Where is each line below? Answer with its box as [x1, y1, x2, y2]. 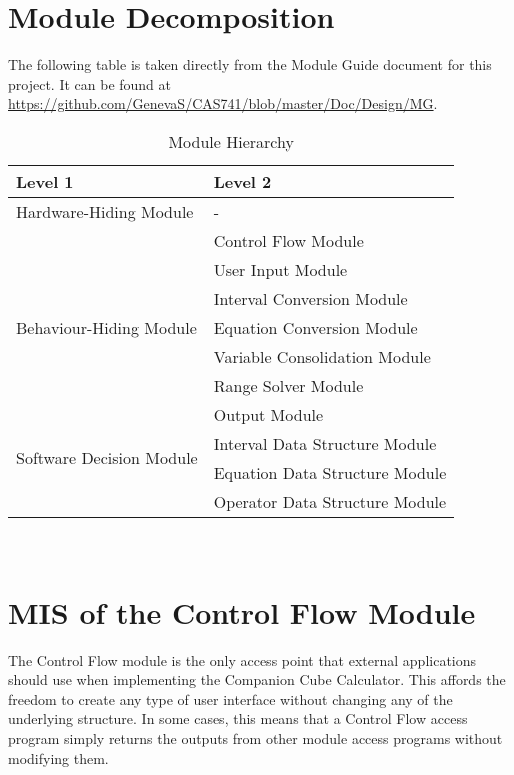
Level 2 [213, 169, 272, 193]
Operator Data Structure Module [213, 489, 447, 513]
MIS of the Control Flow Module [8, 591, 476, 632]
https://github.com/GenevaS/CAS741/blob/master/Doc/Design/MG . [8, 93, 438, 114]
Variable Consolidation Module [213, 344, 431, 368]
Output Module [213, 402, 324, 426]
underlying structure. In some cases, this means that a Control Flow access [8, 708, 468, 729]
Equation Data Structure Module [213, 460, 447, 484]
